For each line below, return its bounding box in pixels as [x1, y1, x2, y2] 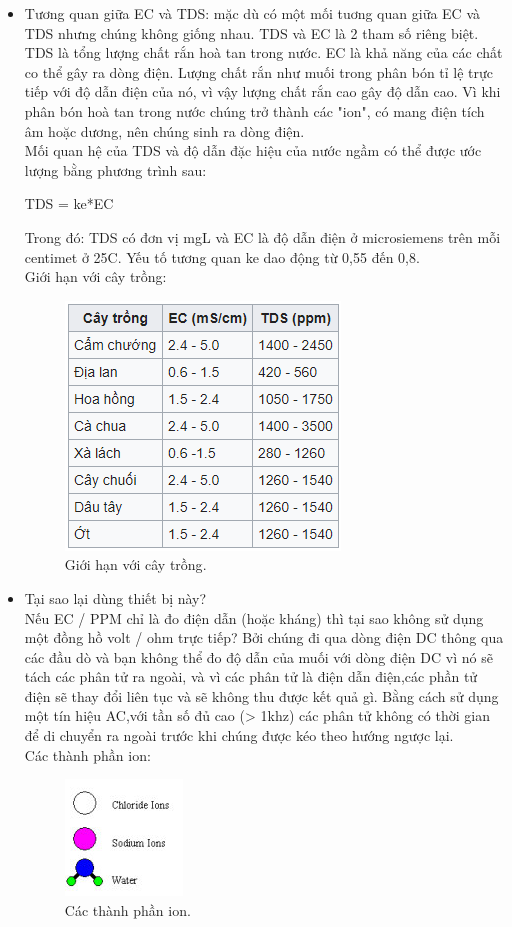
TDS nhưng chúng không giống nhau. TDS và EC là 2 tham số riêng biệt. [24, 22, 479, 43]
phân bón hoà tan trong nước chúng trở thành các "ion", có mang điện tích [24, 100, 485, 121]
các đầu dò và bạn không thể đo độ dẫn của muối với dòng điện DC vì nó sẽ [24, 646, 493, 667]
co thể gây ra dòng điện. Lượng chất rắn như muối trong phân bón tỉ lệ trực [24, 61, 494, 82]
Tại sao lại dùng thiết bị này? [24, 587, 207, 608]
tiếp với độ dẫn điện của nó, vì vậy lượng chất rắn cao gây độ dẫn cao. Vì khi [24, 81, 501, 102]
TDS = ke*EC [24, 193, 114, 214]
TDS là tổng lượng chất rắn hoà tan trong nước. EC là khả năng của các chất [24, 42, 503, 63]
